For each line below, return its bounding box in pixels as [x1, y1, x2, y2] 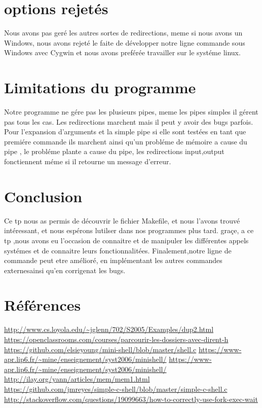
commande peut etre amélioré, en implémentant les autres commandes [4, 255, 222, 266]
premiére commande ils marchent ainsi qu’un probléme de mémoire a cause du [4, 136, 247, 146]
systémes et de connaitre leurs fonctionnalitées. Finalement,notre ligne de [4, 245, 232, 255]
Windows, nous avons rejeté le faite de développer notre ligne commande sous [4, 37, 245, 48]
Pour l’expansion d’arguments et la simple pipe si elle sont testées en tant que [4, 126, 246, 137]
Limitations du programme [4, 77, 196, 98]
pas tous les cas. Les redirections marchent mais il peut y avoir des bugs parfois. [4, 116, 253, 127]
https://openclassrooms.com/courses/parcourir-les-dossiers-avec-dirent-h [4, 334, 229, 344]
